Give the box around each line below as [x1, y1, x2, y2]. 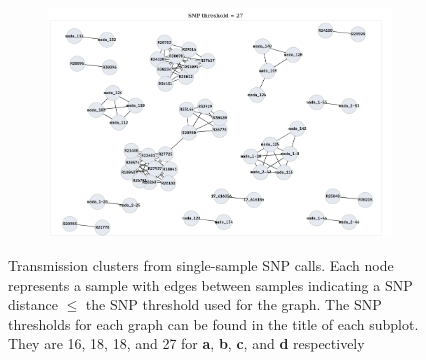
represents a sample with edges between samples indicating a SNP [8, 274, 413, 295]
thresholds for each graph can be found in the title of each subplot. [8, 313, 419, 334]
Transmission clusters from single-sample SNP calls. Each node [8, 254, 394, 275]
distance [8, 294, 58, 315]
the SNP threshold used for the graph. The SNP [85, 294, 382, 315]
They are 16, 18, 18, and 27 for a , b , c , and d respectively [8, 333, 365, 354]
